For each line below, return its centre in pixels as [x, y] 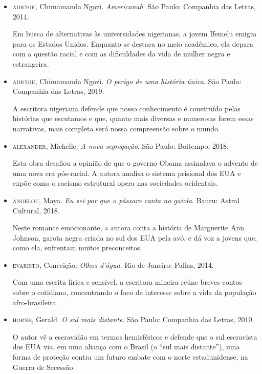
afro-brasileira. [35, 302]
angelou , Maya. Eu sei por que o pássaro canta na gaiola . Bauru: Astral [126, 200]
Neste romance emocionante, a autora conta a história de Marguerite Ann [128, 228]
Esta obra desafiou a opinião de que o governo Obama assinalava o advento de [135, 163]
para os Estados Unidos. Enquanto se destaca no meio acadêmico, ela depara [133, 43]
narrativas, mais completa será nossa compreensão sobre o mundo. [116, 128]
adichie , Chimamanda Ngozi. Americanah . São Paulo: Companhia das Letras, [134, 6]
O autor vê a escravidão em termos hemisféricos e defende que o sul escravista [135, 336]
